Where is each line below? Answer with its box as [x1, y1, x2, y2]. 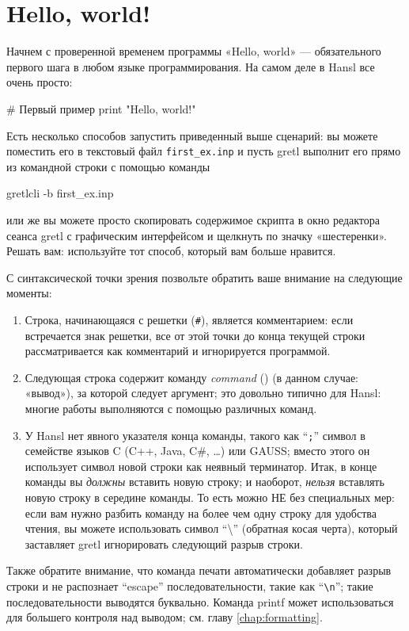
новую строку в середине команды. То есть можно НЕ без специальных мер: [25, 488, 395, 505]
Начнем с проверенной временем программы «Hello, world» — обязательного [6, 43, 381, 59]
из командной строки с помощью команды [6, 158, 210, 174]
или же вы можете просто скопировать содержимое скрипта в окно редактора [6, 211, 381, 228]
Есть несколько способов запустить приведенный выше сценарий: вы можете [6, 127, 378, 143]
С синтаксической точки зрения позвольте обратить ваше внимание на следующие [6, 269, 403, 285]
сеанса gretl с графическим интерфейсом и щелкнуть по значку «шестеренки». [6, 227, 387, 243]
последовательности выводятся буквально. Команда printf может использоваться [6, 593, 394, 610]
